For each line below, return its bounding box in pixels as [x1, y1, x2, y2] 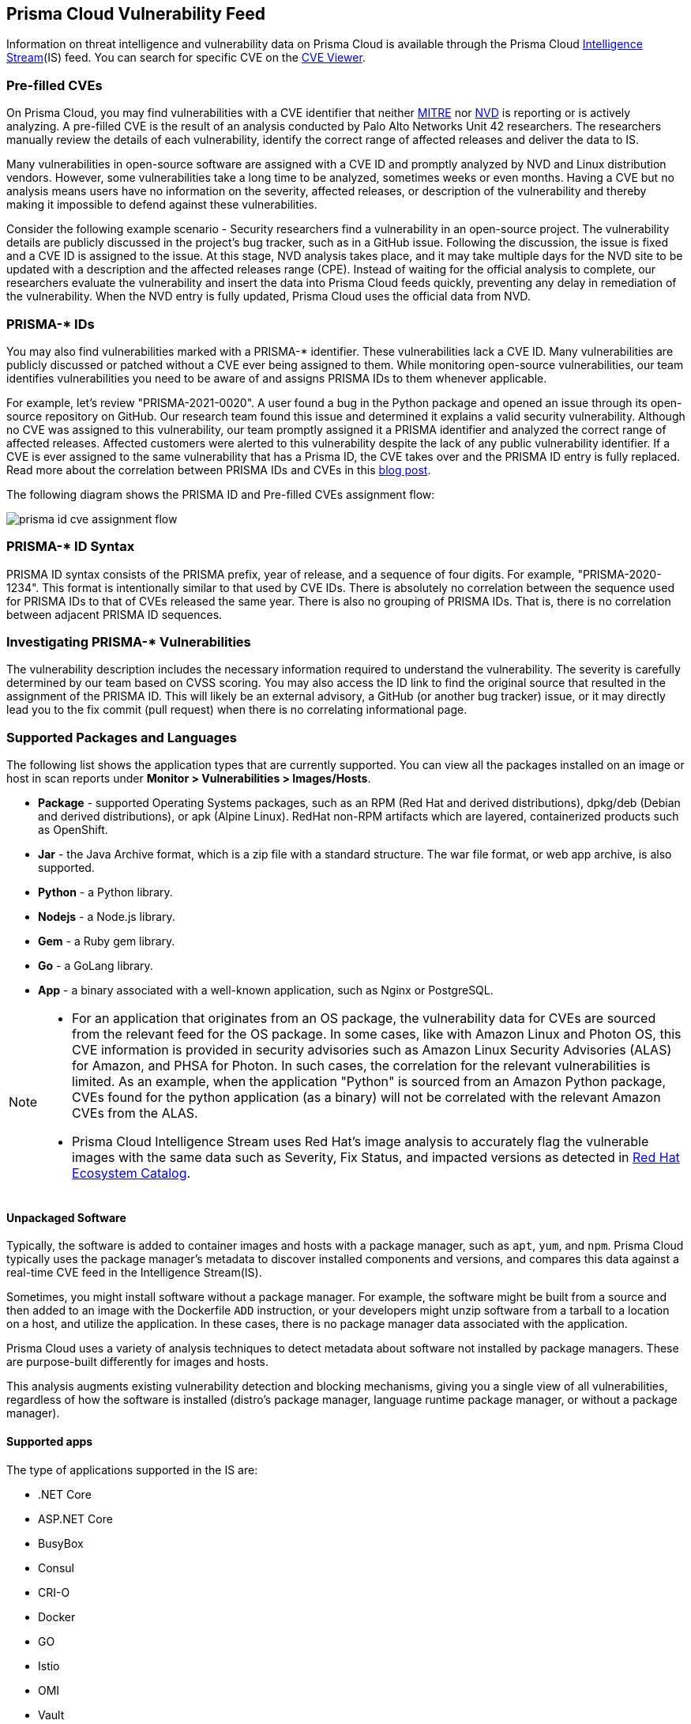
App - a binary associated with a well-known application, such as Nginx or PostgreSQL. [38, 983, 494, 998]
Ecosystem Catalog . [72, 1165, 191, 1182]
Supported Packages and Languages [6, 729, 237, 745]
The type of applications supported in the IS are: [6, 1462, 258, 1477]
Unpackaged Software [6, 1210, 126, 1224]
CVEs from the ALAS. [72, 1105, 198, 1122]
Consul [38, 1560, 74, 1575]
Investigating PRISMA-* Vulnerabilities [6, 634, 251, 651]
